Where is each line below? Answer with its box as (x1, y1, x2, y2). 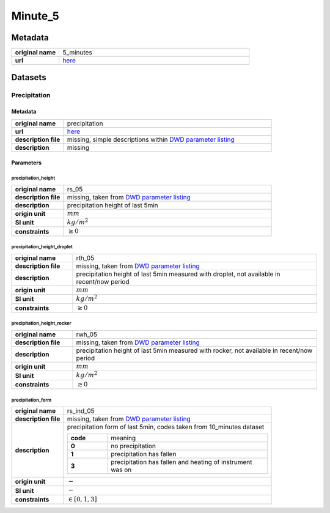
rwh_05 (76, 330, 98, 339)
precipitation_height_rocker (11, 320, 71, 327)
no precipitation (111, 442, 156, 451)
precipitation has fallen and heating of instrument (111, 458, 252, 467)
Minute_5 (11, 9, 59, 23)
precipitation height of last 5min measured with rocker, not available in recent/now (76, 346, 313, 355)
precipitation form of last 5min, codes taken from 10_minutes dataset (67, 423, 265, 431)
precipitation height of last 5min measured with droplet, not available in (76, 270, 280, 278)
